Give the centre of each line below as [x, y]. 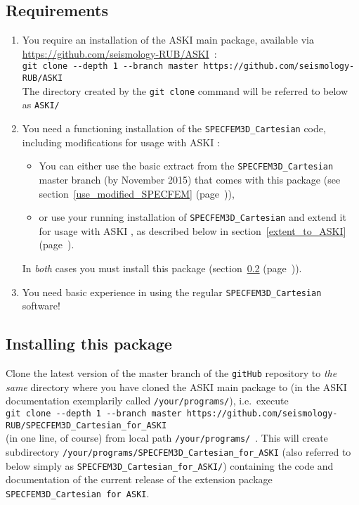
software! [41, 306]
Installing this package [89, 344]
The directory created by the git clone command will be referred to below [185, 90]
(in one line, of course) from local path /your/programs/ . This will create [167, 438]
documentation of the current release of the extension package [139, 479]
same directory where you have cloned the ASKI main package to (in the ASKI [176, 386]
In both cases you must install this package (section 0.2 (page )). [162, 268]
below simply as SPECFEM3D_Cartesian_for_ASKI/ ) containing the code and [170, 465]
